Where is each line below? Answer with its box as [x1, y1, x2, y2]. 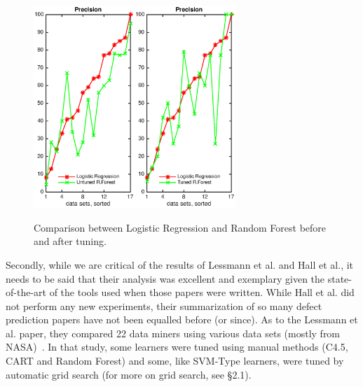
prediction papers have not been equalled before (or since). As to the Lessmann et [6, 312, 358, 327]
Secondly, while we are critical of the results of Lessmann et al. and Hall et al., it [6, 257, 354, 272]
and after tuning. [34, 234, 107, 248]
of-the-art [6, 285, 46, 300]
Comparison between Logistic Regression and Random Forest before [34, 220, 327, 234]
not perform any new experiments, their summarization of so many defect [6, 298, 322, 313]
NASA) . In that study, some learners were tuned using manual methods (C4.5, [6, 339, 348, 354]
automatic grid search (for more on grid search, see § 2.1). [6, 367, 252, 381]
